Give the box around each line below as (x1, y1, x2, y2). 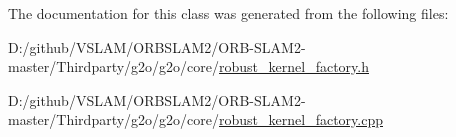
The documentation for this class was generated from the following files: (8, 3, 449, 23)
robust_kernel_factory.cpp (219, 109, 383, 130)
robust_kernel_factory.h (219, 56, 369, 77)
